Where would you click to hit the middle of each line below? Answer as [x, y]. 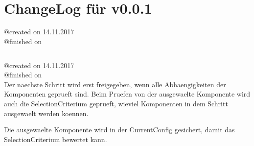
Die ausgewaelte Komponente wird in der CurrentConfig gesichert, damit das [119, 130]
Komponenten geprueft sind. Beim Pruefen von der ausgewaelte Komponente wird [127, 94]
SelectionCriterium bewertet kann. [56, 139]
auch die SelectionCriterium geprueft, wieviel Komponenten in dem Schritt [116, 104]
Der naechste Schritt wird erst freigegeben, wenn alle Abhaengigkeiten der [115, 84]
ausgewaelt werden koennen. [46, 113]
